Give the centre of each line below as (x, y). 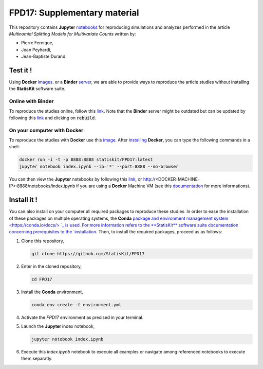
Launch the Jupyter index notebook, (58, 326)
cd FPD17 (42, 279)
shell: (14, 147)
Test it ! (20, 70)
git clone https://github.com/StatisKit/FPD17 (88, 254)
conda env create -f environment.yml (76, 305)
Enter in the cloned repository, (52, 266)
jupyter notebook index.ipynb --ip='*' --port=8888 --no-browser (99, 166)
